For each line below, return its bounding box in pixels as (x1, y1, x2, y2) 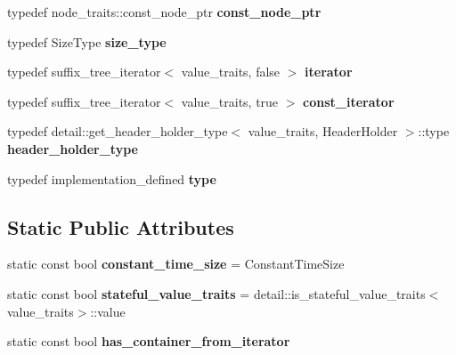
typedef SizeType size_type (7, 32, 167, 51)
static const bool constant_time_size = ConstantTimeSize (7, 254, 345, 273)
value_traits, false (181, 62, 281, 81)
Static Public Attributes (7, 213, 234, 240)
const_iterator (303, 92, 395, 110)
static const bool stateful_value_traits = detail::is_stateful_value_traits (7, 284, 426, 303)
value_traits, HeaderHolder (248, 122, 398, 141)
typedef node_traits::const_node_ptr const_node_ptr (7, 3, 322, 20)
